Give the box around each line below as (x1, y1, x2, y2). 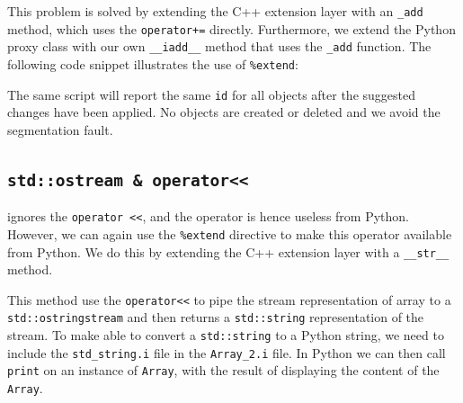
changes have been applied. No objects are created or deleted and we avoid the (7, 103, 441, 121)
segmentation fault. (7, 120, 113, 139)
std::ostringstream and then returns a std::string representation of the (7, 308, 424, 327)
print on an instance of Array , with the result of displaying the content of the (7, 361, 440, 380)
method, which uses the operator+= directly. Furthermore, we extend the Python (7, 19, 456, 38)
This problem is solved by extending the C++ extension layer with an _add (7, 2, 423, 20)
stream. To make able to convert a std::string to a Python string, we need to (7, 326, 444, 345)
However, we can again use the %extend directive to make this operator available (7, 224, 452, 243)
